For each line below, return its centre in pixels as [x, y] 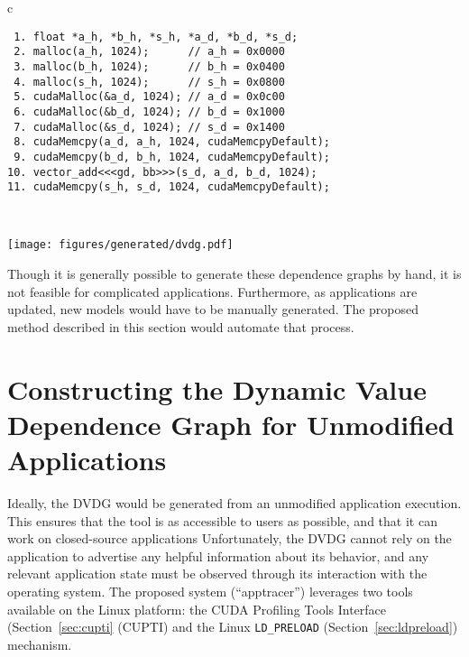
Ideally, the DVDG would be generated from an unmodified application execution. [234, 502]
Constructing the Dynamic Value [217, 389]
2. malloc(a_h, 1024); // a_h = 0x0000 [149, 52]
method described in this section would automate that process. [181, 326]
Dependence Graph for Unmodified [231, 424]
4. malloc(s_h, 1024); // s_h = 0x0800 [149, 82]
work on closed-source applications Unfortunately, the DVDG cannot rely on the [230, 538]
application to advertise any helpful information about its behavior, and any [218, 555]
